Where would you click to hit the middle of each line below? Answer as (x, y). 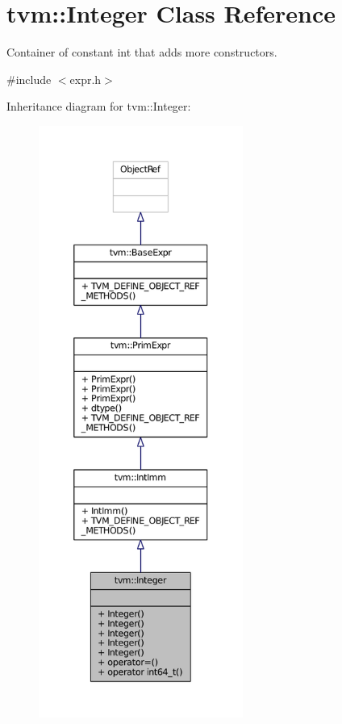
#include (29, 79)
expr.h (85, 79)
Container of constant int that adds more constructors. (142, 52)
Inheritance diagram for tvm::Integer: (99, 106)
